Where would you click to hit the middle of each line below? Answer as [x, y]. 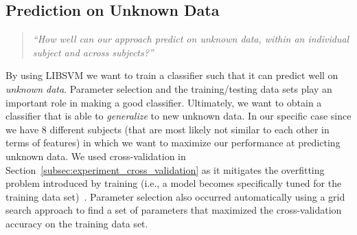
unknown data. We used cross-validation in [96, 156]
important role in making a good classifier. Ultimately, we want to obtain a [164, 102]
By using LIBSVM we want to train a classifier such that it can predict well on [172, 75]
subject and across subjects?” [93, 52]
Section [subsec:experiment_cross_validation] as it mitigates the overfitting [165, 169]
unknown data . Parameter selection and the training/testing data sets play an [169, 88]
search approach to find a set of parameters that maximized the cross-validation [174, 210]
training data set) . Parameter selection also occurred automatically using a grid [175, 196]
